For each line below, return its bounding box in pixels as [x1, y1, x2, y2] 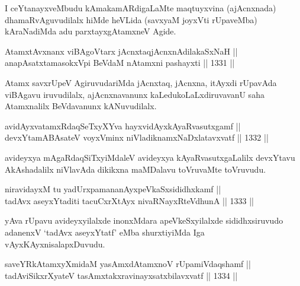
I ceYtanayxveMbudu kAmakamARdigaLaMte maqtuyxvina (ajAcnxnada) [5, 2, 276, 14]
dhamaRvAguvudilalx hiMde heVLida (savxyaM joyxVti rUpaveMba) [5, 13, 257, 26]
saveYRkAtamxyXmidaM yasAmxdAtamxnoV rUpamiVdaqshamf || [5, 258, 251, 270]
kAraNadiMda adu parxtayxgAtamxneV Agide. [5, 25, 176, 37]
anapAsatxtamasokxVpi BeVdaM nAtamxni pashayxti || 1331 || [5, 56, 235, 69]
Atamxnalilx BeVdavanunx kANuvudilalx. [5, 100, 157, 112]
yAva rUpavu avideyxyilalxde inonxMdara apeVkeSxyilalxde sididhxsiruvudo [5, 214, 283, 227]
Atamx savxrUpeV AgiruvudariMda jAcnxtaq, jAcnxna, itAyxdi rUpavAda [5, 76, 277, 88]
